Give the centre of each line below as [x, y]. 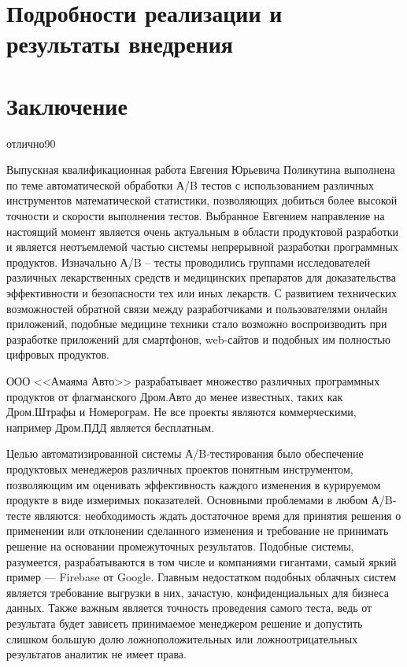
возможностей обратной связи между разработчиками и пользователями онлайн [197, 308]
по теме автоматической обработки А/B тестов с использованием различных [191, 184]
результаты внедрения [120, 44]
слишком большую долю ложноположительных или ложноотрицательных [182, 638]
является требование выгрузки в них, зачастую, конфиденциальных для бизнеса [198, 592]
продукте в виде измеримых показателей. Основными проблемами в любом [187, 500]
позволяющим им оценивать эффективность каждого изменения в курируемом [194, 484]
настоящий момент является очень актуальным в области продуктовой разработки [203, 231]
